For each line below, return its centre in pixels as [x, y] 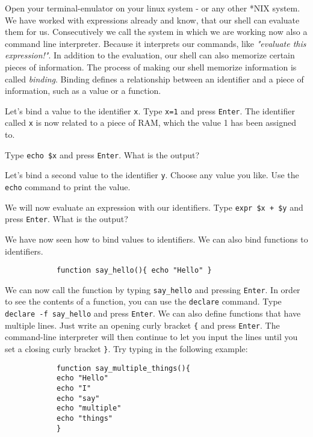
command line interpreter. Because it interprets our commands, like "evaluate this [156, 43]
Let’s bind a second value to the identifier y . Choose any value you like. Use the [152, 175]
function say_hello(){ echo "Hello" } [134, 271]
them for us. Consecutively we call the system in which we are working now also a [156, 32]
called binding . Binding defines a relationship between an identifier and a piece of [154, 79]
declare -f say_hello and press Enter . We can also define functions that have [153, 313]
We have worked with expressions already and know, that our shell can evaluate [152, 20]
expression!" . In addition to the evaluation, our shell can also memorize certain [150, 55]
